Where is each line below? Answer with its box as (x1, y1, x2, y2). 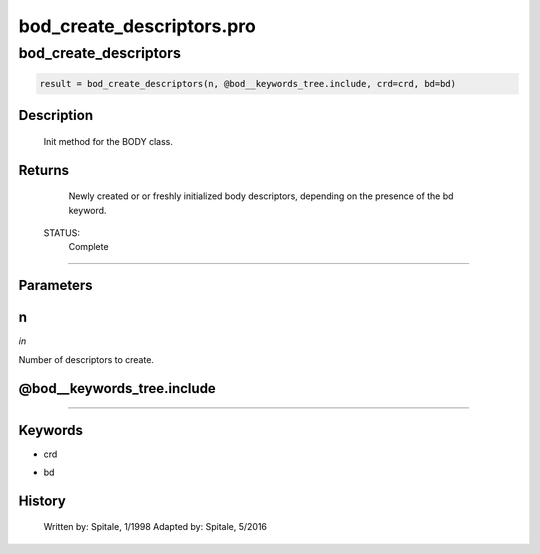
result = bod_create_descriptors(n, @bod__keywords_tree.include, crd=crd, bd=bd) (39, 78, 457, 89)
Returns (18, 161, 70, 179)
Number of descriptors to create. (18, 353, 155, 365)
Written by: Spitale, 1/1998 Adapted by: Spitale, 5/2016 (43, 521, 268, 533)
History (18, 492, 67, 509)
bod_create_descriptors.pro (18, 15, 257, 37)
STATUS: (43, 226, 80, 239)
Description (18, 107, 94, 124)
